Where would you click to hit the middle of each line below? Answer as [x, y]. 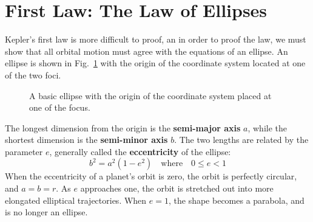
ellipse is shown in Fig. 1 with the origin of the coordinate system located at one [155, 63]
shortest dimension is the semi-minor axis [86, 140]
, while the [267, 127]
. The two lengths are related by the [241, 140]
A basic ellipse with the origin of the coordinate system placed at [150, 95]
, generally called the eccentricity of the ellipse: [140, 151]
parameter [24, 151]
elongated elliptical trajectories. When [76, 200]
